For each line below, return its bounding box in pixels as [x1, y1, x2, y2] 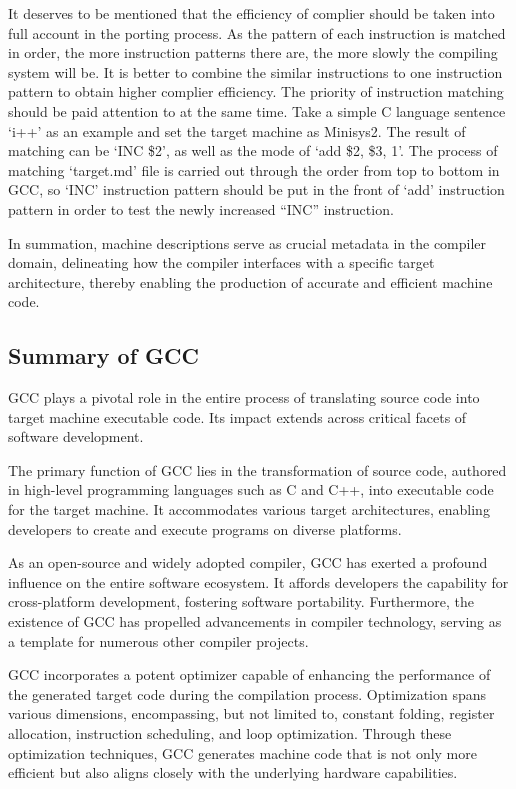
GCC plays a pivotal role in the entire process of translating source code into [8, 387, 480, 408]
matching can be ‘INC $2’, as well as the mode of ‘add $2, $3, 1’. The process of [8, 140, 498, 161]
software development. [8, 426, 144, 447]
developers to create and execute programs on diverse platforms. [8, 518, 402, 539]
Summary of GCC [8, 340, 199, 371]
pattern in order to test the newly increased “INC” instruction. [8, 198, 394, 219]
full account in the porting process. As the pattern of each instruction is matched [8, 22, 506, 43]
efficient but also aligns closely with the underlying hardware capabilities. [8, 762, 458, 783]
